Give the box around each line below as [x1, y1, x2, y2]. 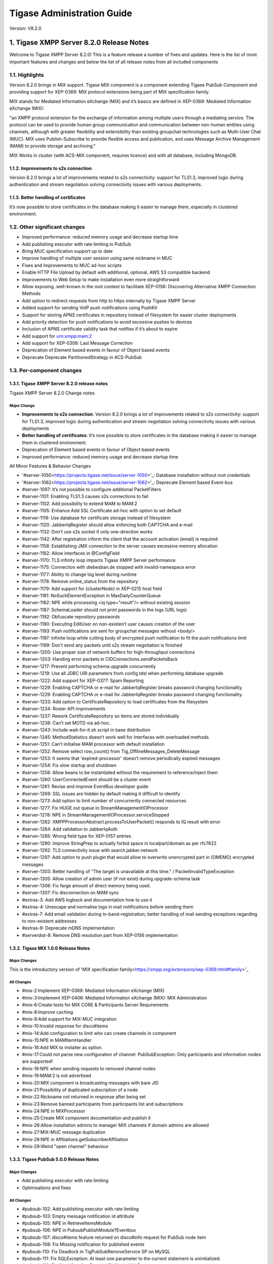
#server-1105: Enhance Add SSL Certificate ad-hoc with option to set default [22, 508, 181, 514]
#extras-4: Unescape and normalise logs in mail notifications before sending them [22, 904, 194, 910]
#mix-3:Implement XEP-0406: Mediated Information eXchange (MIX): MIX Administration [22, 995, 207, 1001]
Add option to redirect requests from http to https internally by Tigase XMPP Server [22, 297, 196, 303]
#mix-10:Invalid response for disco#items [22, 1023, 108, 1029]
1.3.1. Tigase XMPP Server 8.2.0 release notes [9, 381, 108, 387]
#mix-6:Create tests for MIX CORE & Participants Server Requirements [22, 1002, 169, 1008]
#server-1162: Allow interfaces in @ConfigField [22, 550, 120, 556]
